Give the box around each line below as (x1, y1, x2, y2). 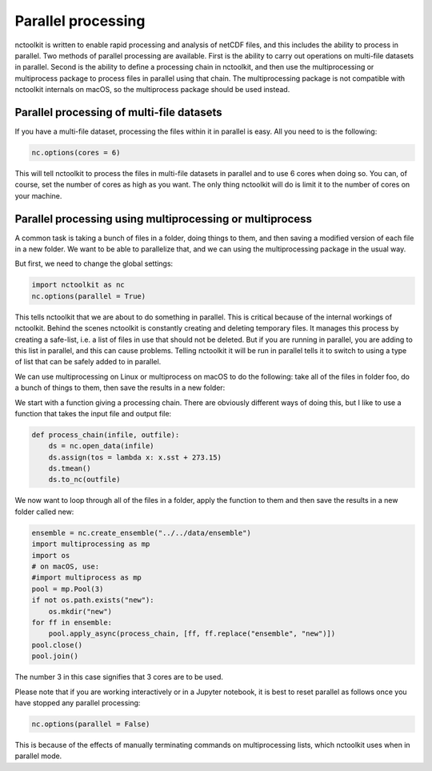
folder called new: (14, 507, 74, 516)
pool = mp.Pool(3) (31, 584, 104, 593)
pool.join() (31, 652, 79, 661)
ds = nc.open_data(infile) (48, 441, 155, 451)
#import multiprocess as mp (31, 573, 142, 582)
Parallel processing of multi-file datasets (14, 105, 223, 119)
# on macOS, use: (31, 562, 100, 572)
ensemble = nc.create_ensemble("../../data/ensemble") (31, 528, 251, 537)
